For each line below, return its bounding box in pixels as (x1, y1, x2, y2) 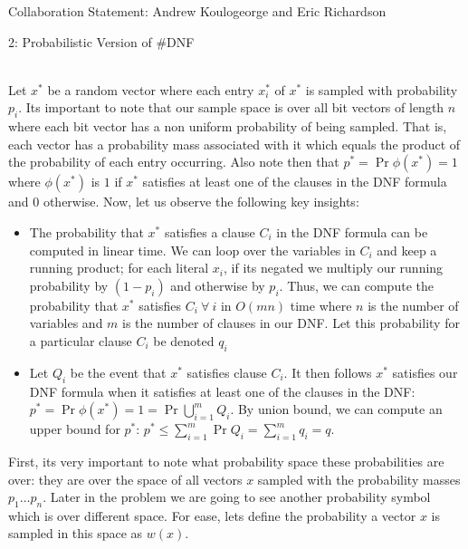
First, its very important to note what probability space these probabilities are (8, 451, 444, 470)
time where (290, 295, 352, 314)
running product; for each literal (29, 258, 209, 277)
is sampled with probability (305, 80, 458, 99)
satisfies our (392, 362, 458, 381)
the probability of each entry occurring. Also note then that (8, 152, 339, 171)
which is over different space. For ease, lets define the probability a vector (8, 506, 416, 525)
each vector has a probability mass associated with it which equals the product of (8, 134, 461, 153)
